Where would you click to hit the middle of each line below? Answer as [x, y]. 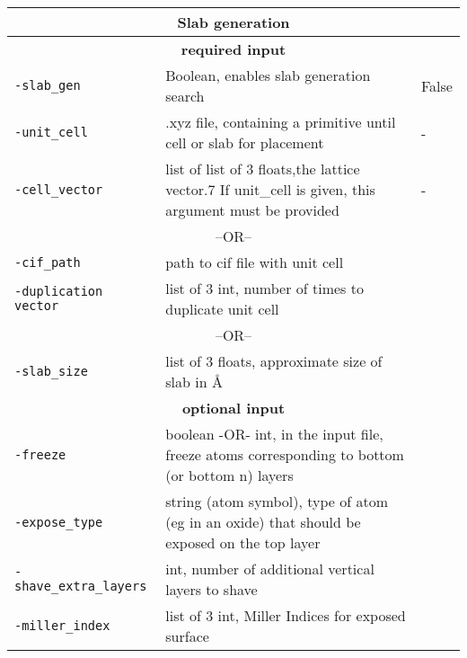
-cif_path [48, 262]
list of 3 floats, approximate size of [274, 361]
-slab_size [51, 371]
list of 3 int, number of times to [264, 288]
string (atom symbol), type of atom [277, 501]
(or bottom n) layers [229, 475]
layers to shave [211, 589]
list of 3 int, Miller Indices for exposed [286, 615]
